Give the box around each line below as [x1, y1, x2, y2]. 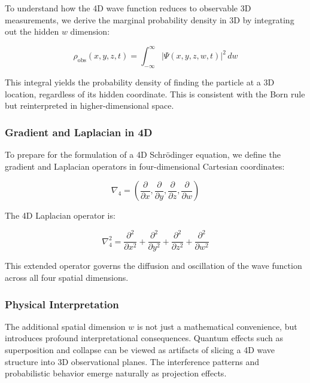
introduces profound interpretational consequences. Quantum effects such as [5, 332, 283, 344]
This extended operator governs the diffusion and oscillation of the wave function [5, 259, 302, 272]
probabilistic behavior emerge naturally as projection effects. [5, 367, 227, 379]
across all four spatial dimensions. [5, 271, 129, 284]
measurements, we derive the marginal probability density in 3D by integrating [5, 13, 294, 26]
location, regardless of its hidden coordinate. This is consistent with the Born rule [5, 87, 305, 100]
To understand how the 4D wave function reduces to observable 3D [5, 2, 251, 14]
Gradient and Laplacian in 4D [5, 124, 153, 139]
